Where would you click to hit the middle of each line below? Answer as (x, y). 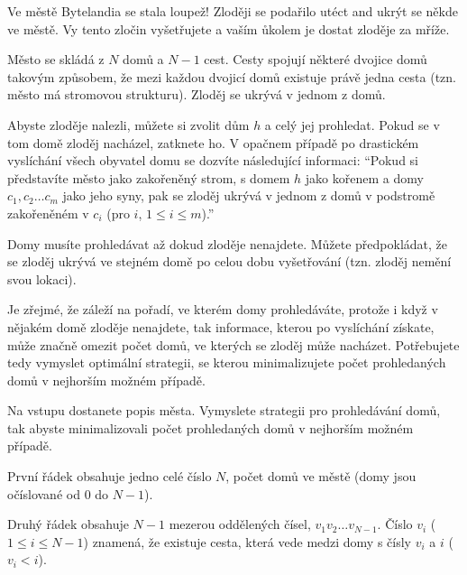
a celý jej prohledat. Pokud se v (352, 124)
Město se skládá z (56, 59)
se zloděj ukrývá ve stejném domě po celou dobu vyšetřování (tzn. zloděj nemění (229, 261)
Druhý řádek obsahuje (68, 524)
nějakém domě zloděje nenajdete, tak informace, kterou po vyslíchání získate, (221, 326)
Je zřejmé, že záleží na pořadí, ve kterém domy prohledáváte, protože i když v (223, 309)
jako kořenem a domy (364, 177)
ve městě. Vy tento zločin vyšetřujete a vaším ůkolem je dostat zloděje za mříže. (229, 28)
